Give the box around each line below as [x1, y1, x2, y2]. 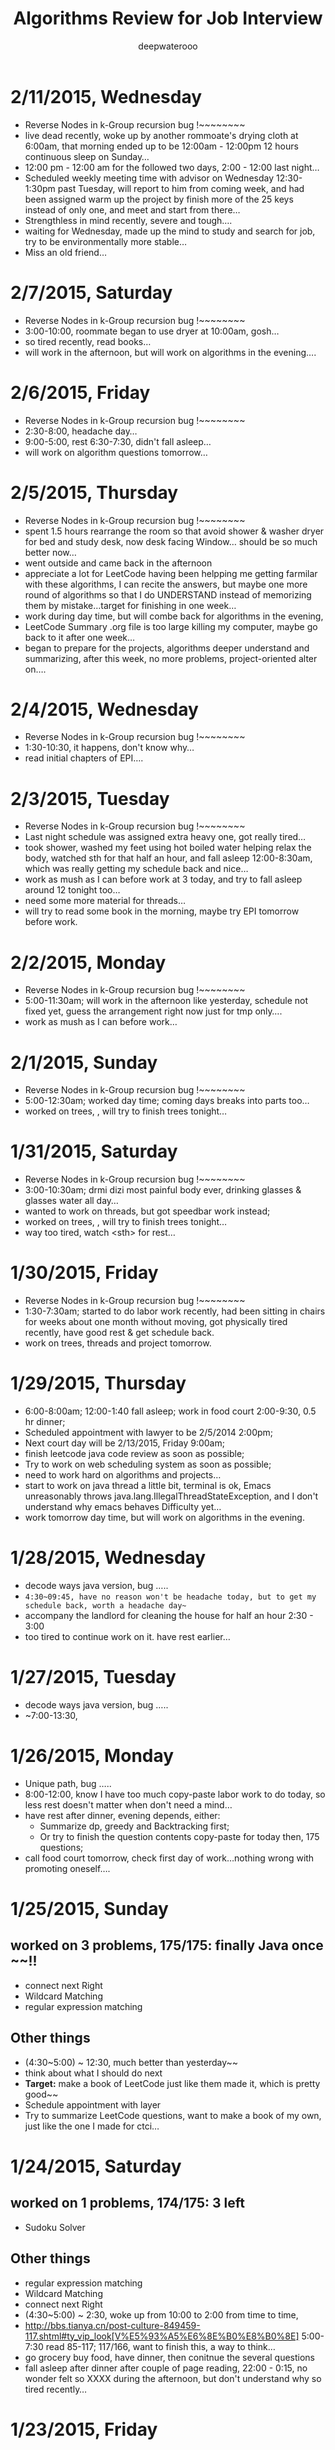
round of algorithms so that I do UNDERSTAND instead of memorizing [24, 588, 312, 601]
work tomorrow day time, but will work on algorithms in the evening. [24, 1512, 305, 1524]
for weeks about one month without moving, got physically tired [24, 1316, 288, 1328]
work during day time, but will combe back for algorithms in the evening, [24, 610, 324, 622]
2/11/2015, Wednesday [10, 85, 203, 108]
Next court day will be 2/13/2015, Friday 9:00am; [24, 1437, 225, 1449]
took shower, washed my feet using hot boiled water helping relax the [24, 842, 312, 854]
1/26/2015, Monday [10, 1745, 175, 1767]
